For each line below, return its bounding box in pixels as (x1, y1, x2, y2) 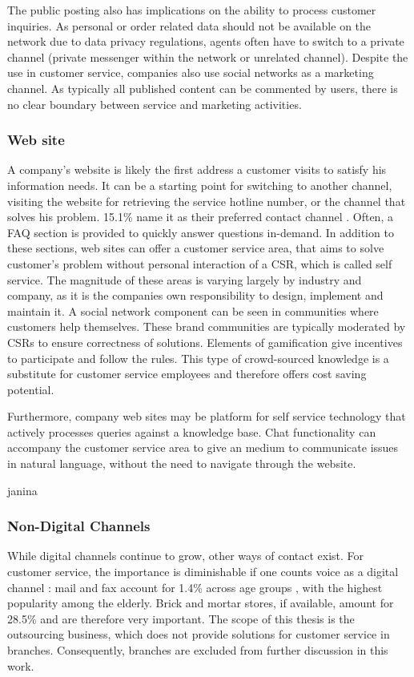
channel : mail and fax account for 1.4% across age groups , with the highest (7, 578, 383, 595)
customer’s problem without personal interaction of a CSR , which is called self (7, 255, 392, 272)
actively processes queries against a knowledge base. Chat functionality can (7, 423, 376, 440)
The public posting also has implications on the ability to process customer (7, 2, 376, 18)
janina (7, 482, 38, 498)
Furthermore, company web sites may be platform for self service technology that (7, 408, 406, 425)
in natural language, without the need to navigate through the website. (7, 455, 356, 472)
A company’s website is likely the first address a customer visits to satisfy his (7, 161, 387, 178)
